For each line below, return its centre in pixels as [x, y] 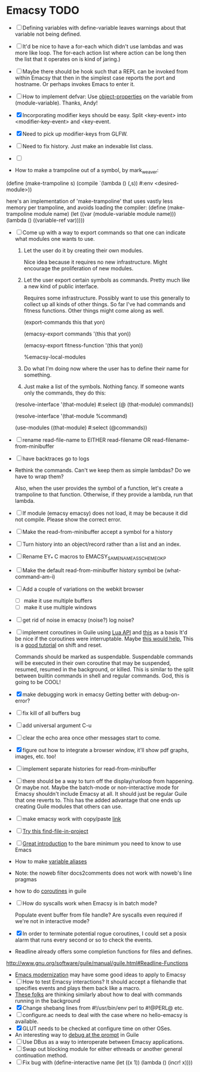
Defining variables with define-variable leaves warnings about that [104, 28]
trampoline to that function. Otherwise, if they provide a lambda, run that [104, 494]
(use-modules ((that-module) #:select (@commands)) [81, 427]
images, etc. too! [36, 756]
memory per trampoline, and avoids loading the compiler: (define [86, 207]
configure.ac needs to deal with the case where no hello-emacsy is [105, 1015]
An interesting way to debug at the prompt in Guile [77, 1034]
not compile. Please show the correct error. [68, 519]
